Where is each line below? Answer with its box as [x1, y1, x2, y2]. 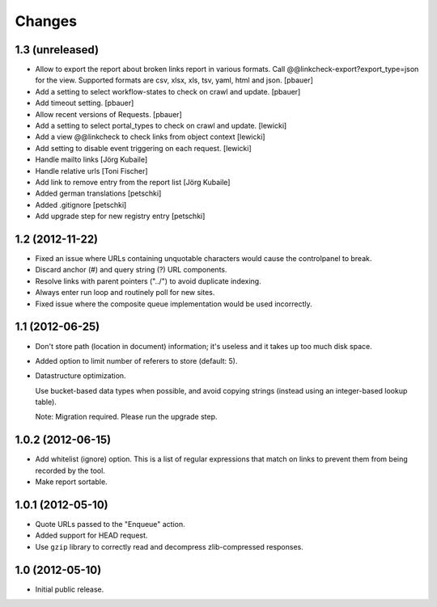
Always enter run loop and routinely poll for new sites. [35, 288, 215, 297]
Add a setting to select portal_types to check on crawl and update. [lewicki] [35, 121, 287, 131]
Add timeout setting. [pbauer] [35, 98, 134, 108]
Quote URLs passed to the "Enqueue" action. [35, 520, 185, 529]
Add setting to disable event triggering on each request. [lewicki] [35, 143, 252, 153]
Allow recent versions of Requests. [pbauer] [35, 109, 182, 119]
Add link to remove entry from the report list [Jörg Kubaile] [35, 177, 231, 187]
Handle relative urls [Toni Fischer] [35, 166, 149, 175]
